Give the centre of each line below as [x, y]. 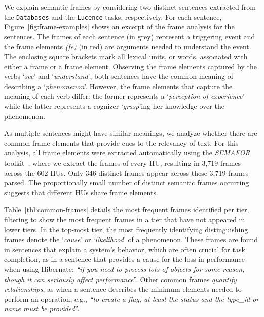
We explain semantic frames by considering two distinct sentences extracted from [130, 7]
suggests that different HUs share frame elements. [81, 192]
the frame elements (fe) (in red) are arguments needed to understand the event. [128, 46]
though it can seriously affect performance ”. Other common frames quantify [120, 279]
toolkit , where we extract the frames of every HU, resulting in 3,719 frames [123, 162]
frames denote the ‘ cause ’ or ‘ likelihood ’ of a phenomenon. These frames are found [131, 239]
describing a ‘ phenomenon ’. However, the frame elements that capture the [118, 86]
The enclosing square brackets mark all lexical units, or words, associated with [126, 56]
